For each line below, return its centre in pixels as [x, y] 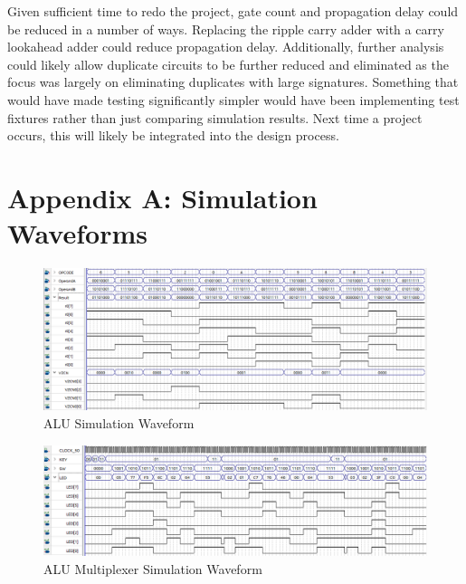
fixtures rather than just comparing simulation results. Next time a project [215, 117]
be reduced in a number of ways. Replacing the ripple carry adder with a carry [226, 29]
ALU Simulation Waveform [119, 423]
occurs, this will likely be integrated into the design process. [173, 135]
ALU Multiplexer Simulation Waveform [153, 568]
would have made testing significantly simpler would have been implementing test [233, 99]
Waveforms [77, 233]
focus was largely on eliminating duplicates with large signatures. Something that [233, 82]
